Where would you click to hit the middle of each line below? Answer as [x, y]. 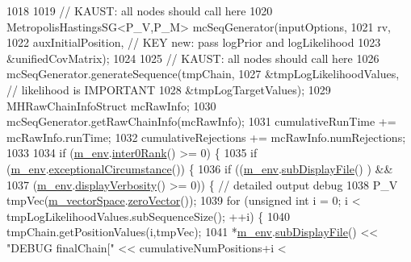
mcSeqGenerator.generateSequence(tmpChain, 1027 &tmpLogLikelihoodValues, [203, 74]
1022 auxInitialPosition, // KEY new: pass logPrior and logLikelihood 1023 [194, 42]
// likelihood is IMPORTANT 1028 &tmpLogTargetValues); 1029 [169, 89]
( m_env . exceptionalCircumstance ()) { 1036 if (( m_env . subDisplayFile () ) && [200, 168]
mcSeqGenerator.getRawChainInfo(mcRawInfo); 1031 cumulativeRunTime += [201, 121]
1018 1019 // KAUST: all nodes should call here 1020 [140, 10]
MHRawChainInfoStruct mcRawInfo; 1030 [111, 105]
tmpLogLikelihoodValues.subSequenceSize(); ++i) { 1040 [148, 216]
